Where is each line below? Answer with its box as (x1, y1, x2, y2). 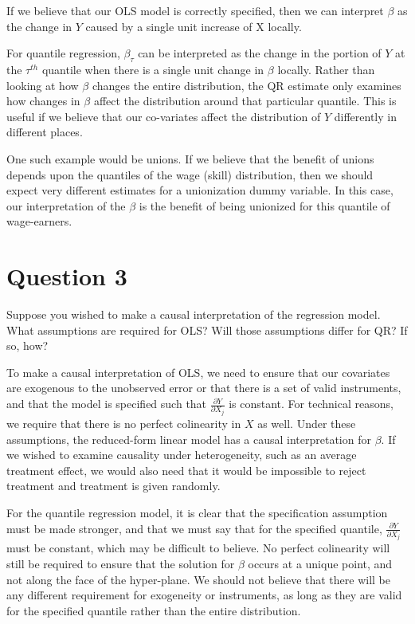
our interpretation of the (6, 197, 126, 214)
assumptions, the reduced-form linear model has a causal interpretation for (6, 430, 371, 447)
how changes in (6, 92, 80, 109)
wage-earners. (6, 213, 72, 230)
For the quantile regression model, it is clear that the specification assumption (6, 504, 388, 520)
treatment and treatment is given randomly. (6, 477, 221, 494)
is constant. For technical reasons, (229, 395, 393, 412)
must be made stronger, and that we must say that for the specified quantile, (6, 520, 382, 536)
